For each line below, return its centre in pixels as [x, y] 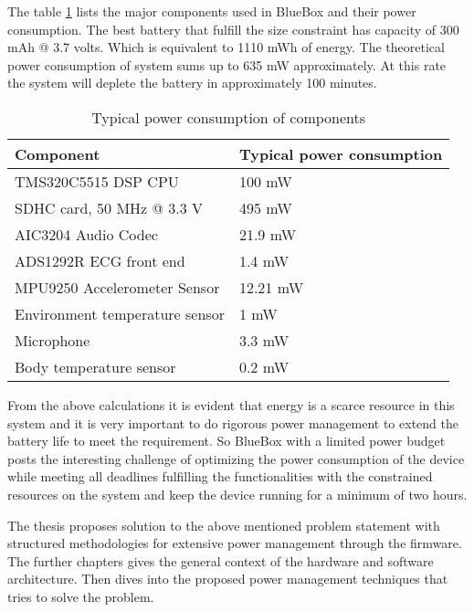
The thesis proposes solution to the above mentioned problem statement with [224, 525]
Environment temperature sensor [120, 313]
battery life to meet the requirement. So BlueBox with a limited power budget [226, 441]
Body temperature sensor [95, 366]
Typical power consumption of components [229, 117]
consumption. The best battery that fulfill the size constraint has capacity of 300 [233, 29]
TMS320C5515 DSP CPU [97, 181]
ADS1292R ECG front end [100, 260]
